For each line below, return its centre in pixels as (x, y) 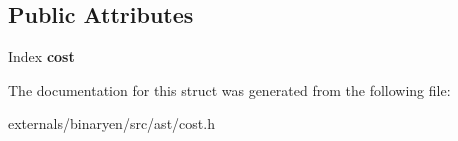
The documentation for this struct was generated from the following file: (229, 89)
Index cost (41, 56)
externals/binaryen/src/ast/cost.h (111, 123)
